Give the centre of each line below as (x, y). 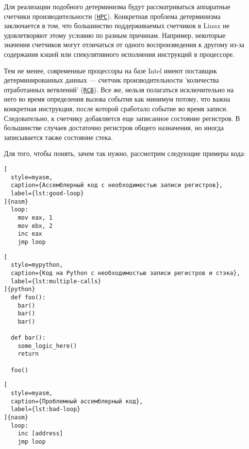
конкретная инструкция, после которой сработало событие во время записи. (116, 109)
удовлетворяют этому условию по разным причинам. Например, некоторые (115, 35)
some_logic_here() (47, 346)
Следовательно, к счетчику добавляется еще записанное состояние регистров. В (122, 118)
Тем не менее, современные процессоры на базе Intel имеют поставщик (110, 70)
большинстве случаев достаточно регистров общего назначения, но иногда (114, 128)
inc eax (30, 234)
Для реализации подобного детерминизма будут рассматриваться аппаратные (117, 6)
